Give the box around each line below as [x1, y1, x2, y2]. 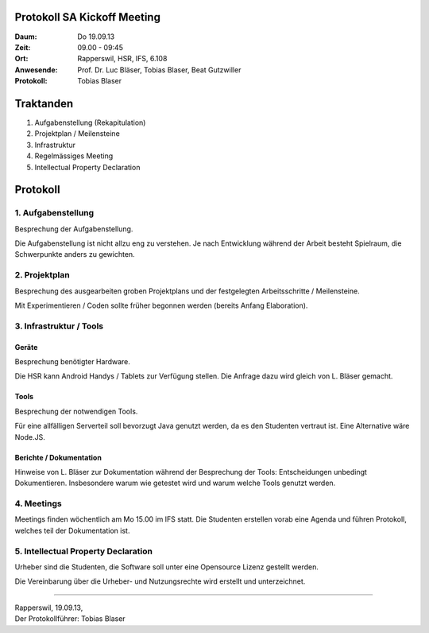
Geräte [14, 342, 38, 351]
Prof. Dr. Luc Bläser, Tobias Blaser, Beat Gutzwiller [77, 64, 242, 75]
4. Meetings [14, 498, 63, 509]
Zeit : [14, 42, 31, 52]
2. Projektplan [14, 270, 71, 281]
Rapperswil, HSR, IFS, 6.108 [77, 54, 168, 64]
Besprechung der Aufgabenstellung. [14, 223, 133, 234]
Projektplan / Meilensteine [34, 129, 121, 138]
